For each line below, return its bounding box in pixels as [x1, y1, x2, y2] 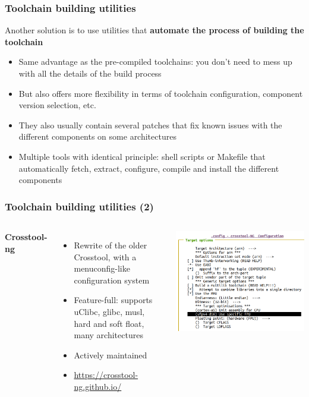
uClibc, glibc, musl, [74, 305, 145, 317]
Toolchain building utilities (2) [5, 198, 154, 213]
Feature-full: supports [74, 294, 153, 306]
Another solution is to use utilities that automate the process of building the [5, 24, 304, 36]
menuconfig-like [74, 262, 130, 275]
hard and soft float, [74, 317, 144, 329]
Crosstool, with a [74, 250, 137, 263]
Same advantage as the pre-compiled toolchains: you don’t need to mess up [18, 55, 292, 68]
